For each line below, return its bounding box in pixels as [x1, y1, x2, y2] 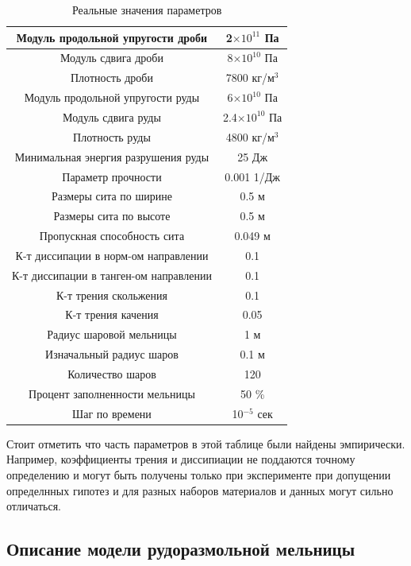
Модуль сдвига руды [63, 108, 161, 125]
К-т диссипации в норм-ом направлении [15, 246, 209, 263]
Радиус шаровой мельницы [47, 326, 177, 343]
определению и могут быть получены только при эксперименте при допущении [6, 466, 391, 483]
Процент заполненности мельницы [29, 385, 195, 401]
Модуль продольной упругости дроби [16, 29, 208, 45]
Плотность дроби [70, 69, 153, 86]
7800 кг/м [225, 69, 275, 86]
